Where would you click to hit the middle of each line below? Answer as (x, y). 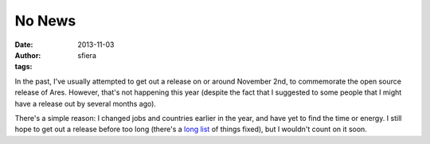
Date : (24, 45)
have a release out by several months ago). (86, 103)
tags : (23, 67)
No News (45, 21)
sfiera (87, 55)
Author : (28, 55)
